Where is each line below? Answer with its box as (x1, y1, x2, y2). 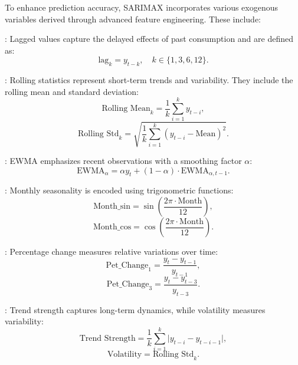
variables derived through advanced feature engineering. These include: (5, 12, 261, 25)
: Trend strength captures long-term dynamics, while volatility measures (5, 303, 266, 315)
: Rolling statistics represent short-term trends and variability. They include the (5, 74, 293, 86)
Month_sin (93, 202, 130, 211)
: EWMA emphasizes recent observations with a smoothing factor (5, 154, 242, 167)
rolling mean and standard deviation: (5, 85, 139, 97)
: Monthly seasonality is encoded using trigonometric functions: (5, 184, 234, 196)
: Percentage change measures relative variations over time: (5, 245, 218, 258)
